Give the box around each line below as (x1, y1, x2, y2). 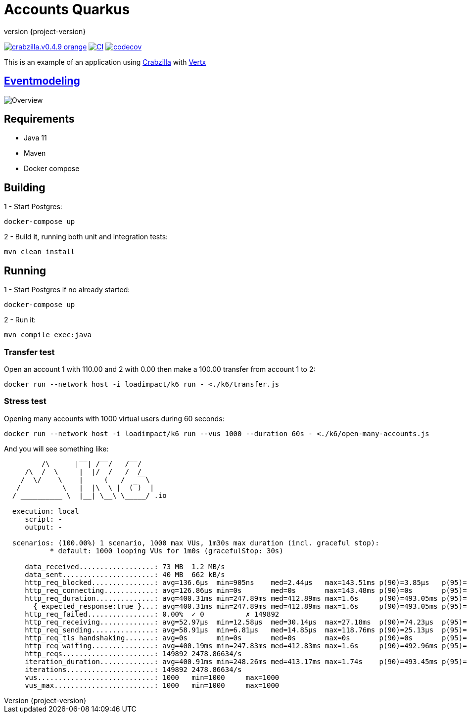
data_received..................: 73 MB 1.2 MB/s (25, 562, 225, 571)
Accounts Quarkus (4, 1, 130, 18)
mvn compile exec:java (4, 331, 92, 339)
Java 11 (24, 134, 47, 142)
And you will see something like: (4, 444, 109, 453)
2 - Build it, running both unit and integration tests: (4, 232, 168, 241)
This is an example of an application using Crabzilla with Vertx (4, 57, 206, 66)
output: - (25, 523, 63, 531)
